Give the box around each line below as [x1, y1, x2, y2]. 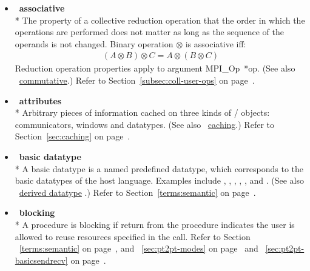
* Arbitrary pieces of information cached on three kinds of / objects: [15, 106, 270, 119]
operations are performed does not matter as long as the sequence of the [15, 25, 284, 38]
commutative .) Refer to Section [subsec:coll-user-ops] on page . [19, 74, 255, 86]
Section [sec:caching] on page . [15, 130, 130, 142]
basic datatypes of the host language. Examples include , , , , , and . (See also [15, 174, 304, 187]
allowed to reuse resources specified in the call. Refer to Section [15, 230, 251, 243]
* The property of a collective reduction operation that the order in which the [15, 13, 305, 26]
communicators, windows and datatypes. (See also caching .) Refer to [15, 118, 274, 130]
